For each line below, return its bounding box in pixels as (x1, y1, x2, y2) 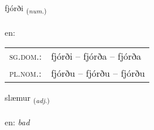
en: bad (5, 116, 30, 128)
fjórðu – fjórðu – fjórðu (51, 66, 145, 80)
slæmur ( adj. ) (5, 91, 50, 105)
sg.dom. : (9, 49, 42, 63)
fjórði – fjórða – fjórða (51, 49, 142, 63)
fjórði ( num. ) (5, 2, 47, 15)
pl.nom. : (9, 66, 42, 80)
